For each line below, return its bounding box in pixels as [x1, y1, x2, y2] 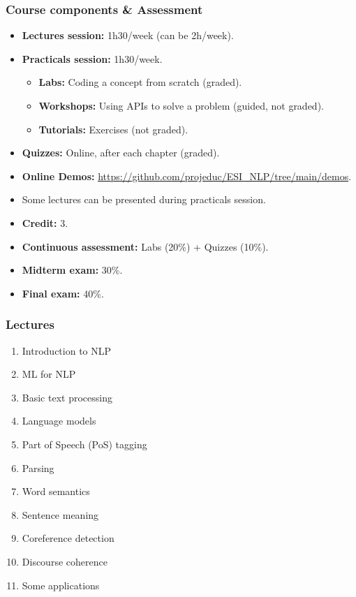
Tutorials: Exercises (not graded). [38, 121, 188, 136]
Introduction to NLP [22, 343, 112, 358]
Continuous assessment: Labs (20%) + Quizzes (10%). [22, 239, 269, 253]
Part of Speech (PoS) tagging [22, 436, 147, 451]
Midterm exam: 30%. [22, 263, 123, 277]
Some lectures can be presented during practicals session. [22, 192, 266, 207]
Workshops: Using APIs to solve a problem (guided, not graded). [38, 98, 324, 112]
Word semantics [22, 484, 90, 499]
